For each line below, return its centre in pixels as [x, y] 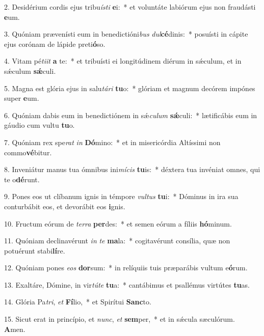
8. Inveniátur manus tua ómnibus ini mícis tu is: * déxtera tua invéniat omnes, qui [132, 169]
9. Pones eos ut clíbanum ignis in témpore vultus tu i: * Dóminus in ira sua [121, 196]
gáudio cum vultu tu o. [39, 125]
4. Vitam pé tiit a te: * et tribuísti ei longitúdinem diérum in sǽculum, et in [123, 61]
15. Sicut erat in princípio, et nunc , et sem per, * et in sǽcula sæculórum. [120, 319]
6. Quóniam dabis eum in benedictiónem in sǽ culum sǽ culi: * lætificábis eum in [131, 115]
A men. [15, 329]
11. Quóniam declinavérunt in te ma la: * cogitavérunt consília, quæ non [117, 241]
